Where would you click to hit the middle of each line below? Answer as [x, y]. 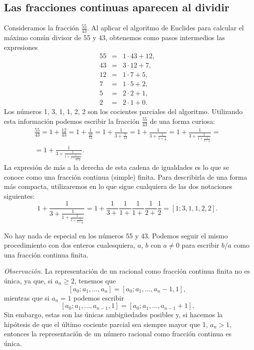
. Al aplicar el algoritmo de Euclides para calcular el [165, 28]
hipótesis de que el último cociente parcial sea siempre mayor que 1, [106, 324]
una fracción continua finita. [46, 254]
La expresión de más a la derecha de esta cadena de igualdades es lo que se [117, 167]
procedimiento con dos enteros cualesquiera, [70, 245]
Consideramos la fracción [42, 28]
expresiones [21, 47]
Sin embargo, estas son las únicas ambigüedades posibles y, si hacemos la [114, 315]
